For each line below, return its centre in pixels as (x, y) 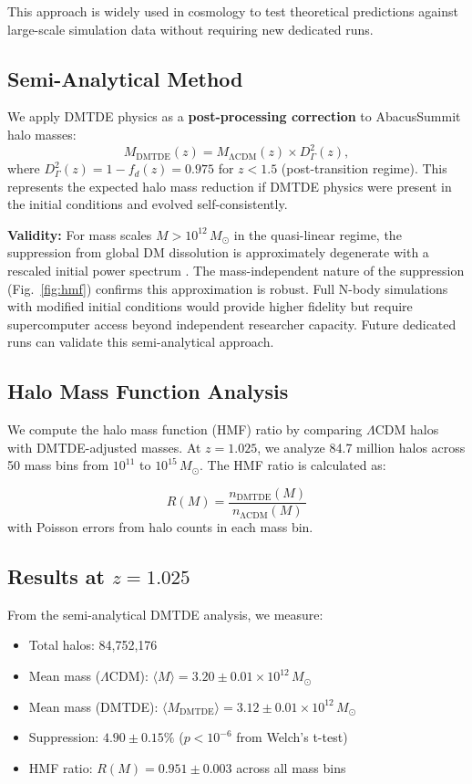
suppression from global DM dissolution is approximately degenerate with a (218, 252)
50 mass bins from (58, 465)
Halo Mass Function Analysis (148, 391)
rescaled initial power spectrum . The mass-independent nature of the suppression (236, 271)
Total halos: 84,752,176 (93, 645)
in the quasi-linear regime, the (318, 234)
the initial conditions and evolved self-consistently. (148, 204)
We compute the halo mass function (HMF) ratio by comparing (185, 429)
